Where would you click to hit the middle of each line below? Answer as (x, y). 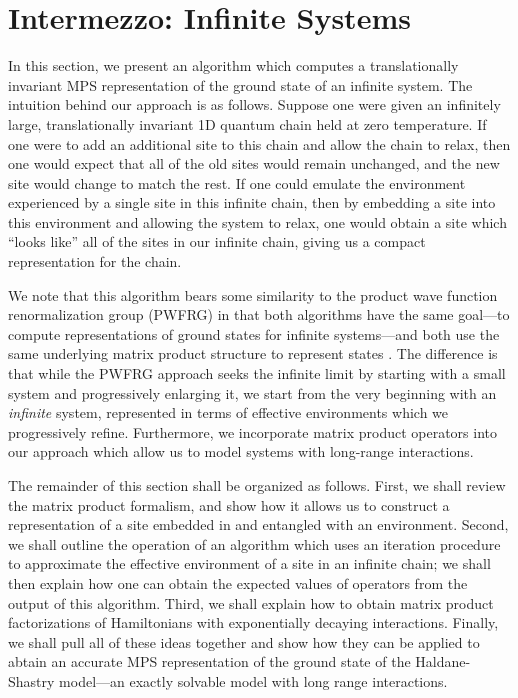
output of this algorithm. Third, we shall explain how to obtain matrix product (251, 602)
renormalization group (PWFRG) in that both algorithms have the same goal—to (259, 314)
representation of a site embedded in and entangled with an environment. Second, (258, 524)
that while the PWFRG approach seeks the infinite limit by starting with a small (257, 373)
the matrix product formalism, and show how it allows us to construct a (229, 504)
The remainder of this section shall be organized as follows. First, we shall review (257, 485)
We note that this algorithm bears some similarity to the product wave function (253, 294)
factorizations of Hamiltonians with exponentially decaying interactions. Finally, (253, 622)
